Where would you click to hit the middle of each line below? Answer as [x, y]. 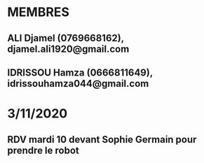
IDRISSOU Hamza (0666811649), [80, 72]
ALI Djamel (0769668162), [66, 38]
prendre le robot [43, 150]
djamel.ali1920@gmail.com [68, 49]
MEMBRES [39, 12]
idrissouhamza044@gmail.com [78, 84]
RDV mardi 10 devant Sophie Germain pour [102, 140]
